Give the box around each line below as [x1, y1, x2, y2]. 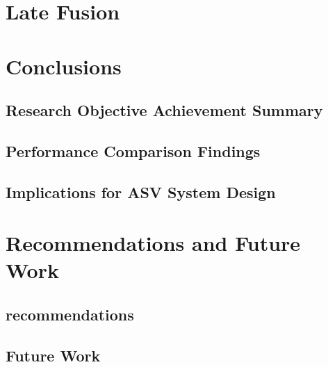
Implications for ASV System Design [6, 181, 276, 202]
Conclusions [6, 51, 122, 80]
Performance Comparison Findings [6, 140, 261, 161]
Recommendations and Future [6, 229, 301, 257]
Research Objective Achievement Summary [6, 99, 323, 121]
